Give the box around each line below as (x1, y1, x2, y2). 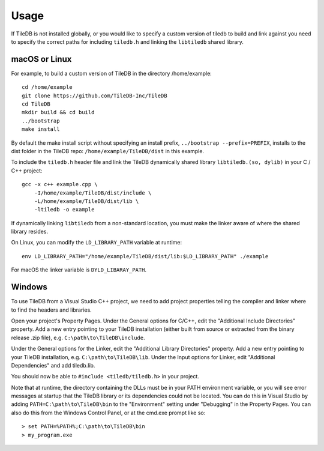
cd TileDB (22, 101, 50, 107)
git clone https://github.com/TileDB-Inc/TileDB (22, 92, 167, 99)
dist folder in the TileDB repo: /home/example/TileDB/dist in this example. (11, 147, 204, 154)
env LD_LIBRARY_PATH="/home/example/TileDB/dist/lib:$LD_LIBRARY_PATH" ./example (22, 253, 269, 259)
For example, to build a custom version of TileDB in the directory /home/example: (11, 70, 212, 77)
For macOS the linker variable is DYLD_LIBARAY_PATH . (11, 266, 147, 273)
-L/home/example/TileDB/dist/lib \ (34, 198, 139, 204)
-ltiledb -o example (34, 206, 95, 213)
